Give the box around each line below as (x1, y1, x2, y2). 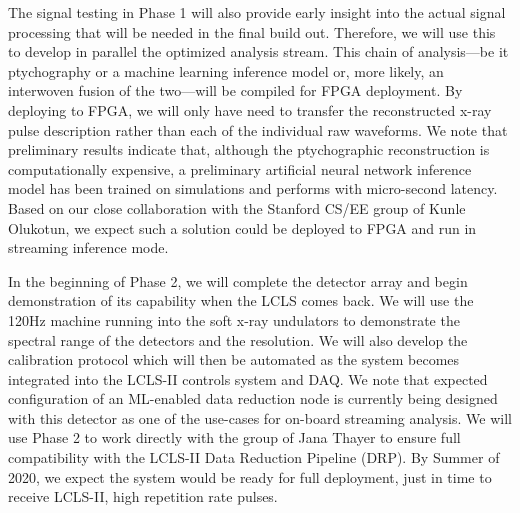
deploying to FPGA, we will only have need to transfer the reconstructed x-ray (8, 99, 492, 120)
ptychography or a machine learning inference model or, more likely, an (8, 60, 444, 81)
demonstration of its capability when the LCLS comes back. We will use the (8, 290, 474, 311)
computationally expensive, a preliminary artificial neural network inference (8, 158, 472, 179)
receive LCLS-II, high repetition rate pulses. (8, 486, 278, 507)
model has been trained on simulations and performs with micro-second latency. (8, 178, 498, 199)
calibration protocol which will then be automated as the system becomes (8, 349, 460, 370)
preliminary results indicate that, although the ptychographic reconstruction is (8, 139, 490, 160)
